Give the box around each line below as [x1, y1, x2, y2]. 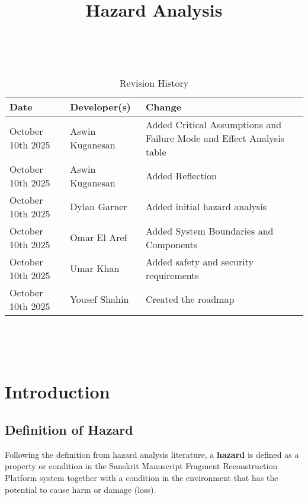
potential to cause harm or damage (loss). [5, 483, 156, 495]
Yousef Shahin [70, 292, 129, 306]
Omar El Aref [70, 230, 127, 245]
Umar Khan [70, 261, 120, 276]
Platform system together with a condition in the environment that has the [5, 471, 278, 483]
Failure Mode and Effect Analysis [145, 131, 284, 145]
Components [145, 237, 198, 251]
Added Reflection [145, 169, 217, 183]
